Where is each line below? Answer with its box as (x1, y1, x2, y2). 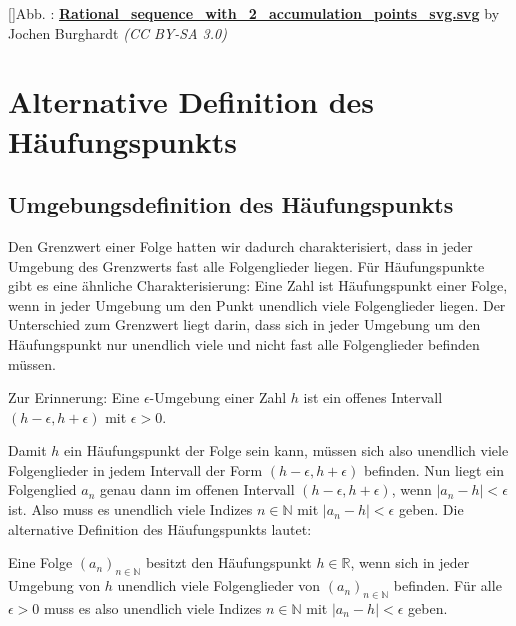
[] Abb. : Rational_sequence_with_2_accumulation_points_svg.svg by (8, 3, 500, 23)
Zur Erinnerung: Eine (8, 387, 140, 408)
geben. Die (398, 499, 464, 520)
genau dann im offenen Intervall (100, 479, 295, 500)
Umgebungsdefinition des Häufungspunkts (8, 189, 454, 220)
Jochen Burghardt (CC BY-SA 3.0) (8, 22, 227, 43)
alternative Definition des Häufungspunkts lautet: (8, 518, 312, 539)
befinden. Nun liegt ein (363, 459, 504, 480)
